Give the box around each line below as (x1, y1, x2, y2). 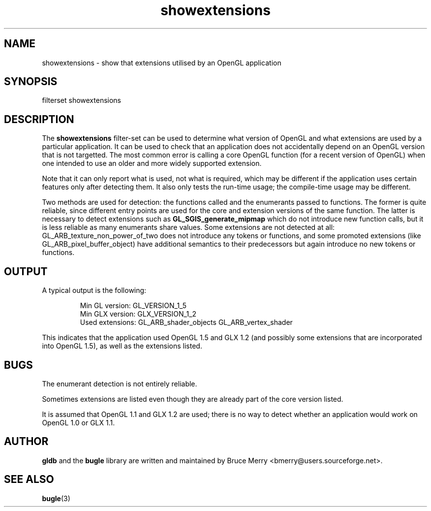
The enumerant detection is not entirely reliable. (42, 379, 197, 388)
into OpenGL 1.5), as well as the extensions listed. (42, 342, 202, 351)
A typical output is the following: (42, 286, 147, 295)
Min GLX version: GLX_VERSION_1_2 (80, 310, 197, 319)
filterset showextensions (42, 96, 121, 105)
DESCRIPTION (4, 113, 74, 126)
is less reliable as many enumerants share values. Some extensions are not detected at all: (42, 223, 335, 232)
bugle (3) (42, 494, 70, 503)
